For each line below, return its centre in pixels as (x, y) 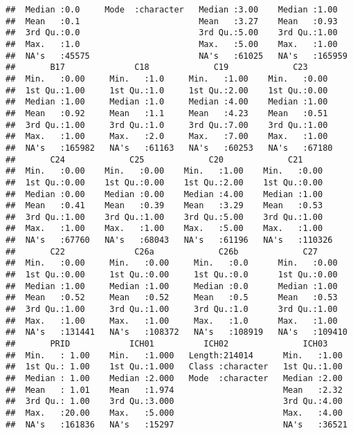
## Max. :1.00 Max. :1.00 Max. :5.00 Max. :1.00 (164, 229)
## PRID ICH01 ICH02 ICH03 (167, 344)
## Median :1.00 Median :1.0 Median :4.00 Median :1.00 (167, 102)
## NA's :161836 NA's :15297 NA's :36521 (176, 424)
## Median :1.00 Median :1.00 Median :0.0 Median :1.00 (172, 286)
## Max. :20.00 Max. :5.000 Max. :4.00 (174, 413)
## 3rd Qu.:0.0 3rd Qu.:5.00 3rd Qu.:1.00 (172, 33)
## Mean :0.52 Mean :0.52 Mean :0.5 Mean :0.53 (172, 298)
